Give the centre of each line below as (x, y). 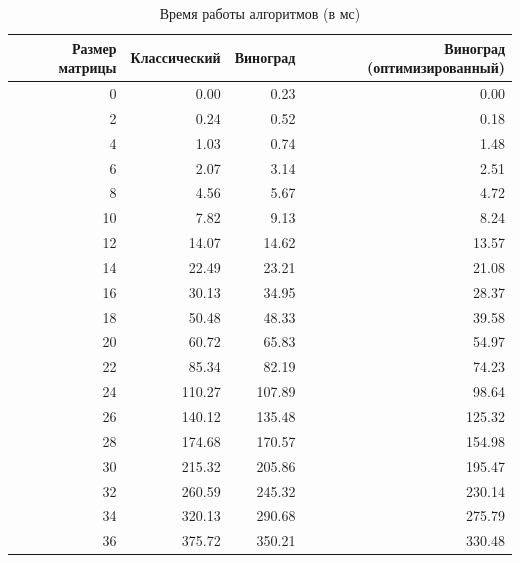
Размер (94, 47)
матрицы (87, 67)
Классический (175, 57)
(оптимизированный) (436, 67)
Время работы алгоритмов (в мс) (260, 13)
